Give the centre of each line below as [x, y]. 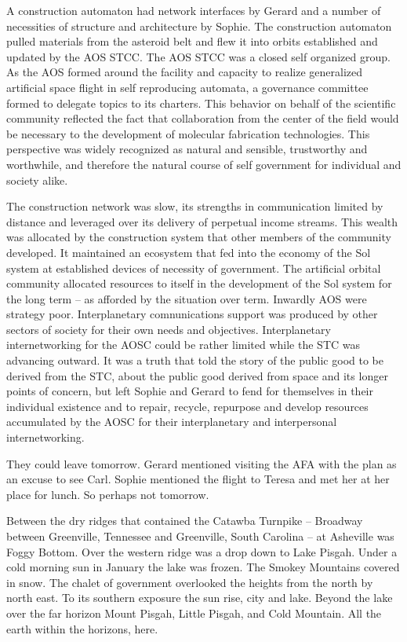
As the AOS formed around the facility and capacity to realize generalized [185, 72]
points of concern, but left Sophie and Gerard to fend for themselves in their [190, 391]
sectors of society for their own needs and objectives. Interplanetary [169, 329]
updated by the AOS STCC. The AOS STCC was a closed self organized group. [198, 56]
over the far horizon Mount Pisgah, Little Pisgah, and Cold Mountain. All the [194, 613]
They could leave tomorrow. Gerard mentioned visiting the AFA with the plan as [202, 463]
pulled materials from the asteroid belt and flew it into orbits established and [192, 41]
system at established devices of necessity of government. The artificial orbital [194, 268]
